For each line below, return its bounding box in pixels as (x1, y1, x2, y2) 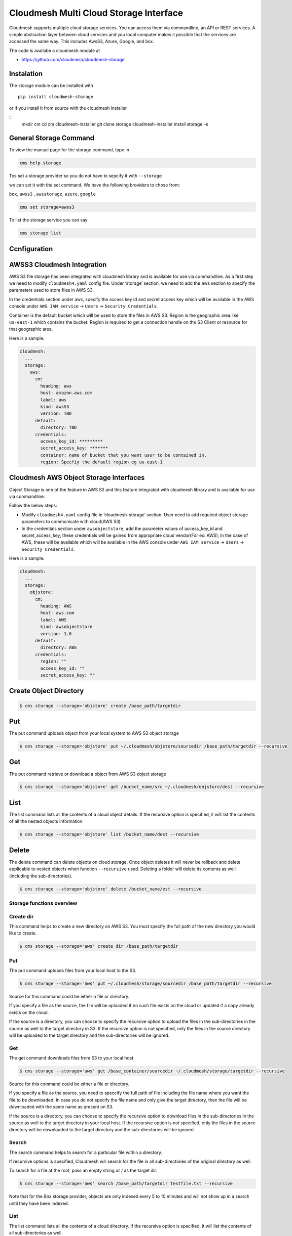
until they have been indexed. (9, 1200, 69, 1206)
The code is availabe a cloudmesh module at (9, 47, 100, 53)
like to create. (9, 930, 37, 936)
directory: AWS (40, 645, 77, 650)
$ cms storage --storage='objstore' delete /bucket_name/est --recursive (19, 886, 202, 892)
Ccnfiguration (9, 245, 53, 253)
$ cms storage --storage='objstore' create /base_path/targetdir (19, 703, 181, 708)
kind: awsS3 (40, 403, 69, 409)
